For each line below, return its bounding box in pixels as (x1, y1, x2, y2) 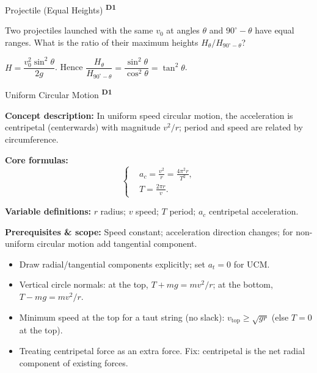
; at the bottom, (213, 278, 273, 291)
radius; (100, 205, 126, 218)
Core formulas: (5, 153, 68, 166)
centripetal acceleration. (209, 205, 299, 218)
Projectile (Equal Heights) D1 (5, 2, 117, 16)
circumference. (5, 133, 59, 146)
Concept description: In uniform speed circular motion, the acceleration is (5, 108, 293, 121)
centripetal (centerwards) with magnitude (5, 121, 161, 133)
